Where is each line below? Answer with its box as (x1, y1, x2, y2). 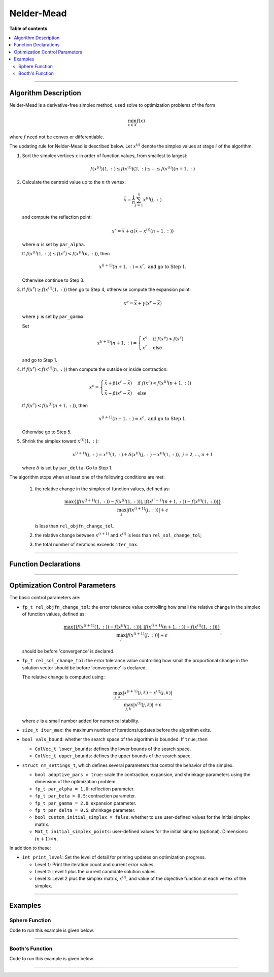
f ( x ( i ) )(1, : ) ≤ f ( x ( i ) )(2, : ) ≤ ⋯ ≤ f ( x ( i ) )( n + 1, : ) (90, 165, 195, 172)
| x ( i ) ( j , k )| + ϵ (132, 701, 162, 707)
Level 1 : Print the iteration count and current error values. (35, 861, 155, 867)
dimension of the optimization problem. (35, 779, 117, 785)
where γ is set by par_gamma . (22, 313, 85, 320)
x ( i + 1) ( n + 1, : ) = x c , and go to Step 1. (98, 415, 187, 422)
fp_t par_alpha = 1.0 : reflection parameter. (35, 786, 135, 792)
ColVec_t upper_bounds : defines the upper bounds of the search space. (35, 753, 192, 759)
